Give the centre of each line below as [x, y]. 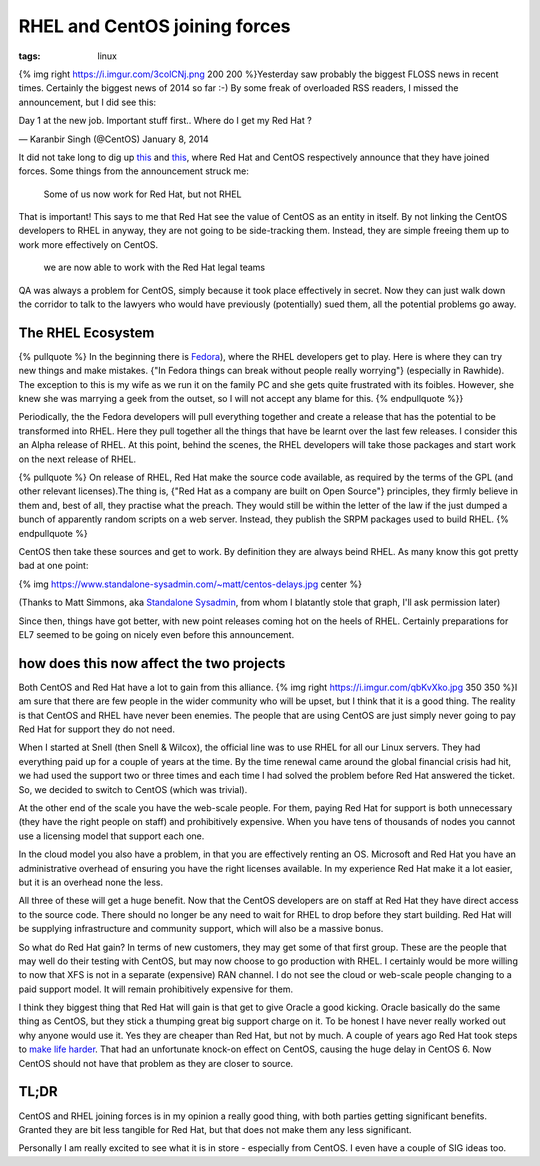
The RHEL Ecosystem [86, 332]
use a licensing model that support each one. [111, 836]
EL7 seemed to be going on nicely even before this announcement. [156, 634]
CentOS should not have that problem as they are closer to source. [156, 1063]
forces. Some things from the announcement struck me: [133, 171]
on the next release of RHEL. [77, 459]
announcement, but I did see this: [87, 102]
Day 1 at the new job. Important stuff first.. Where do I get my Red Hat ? [165, 121]
